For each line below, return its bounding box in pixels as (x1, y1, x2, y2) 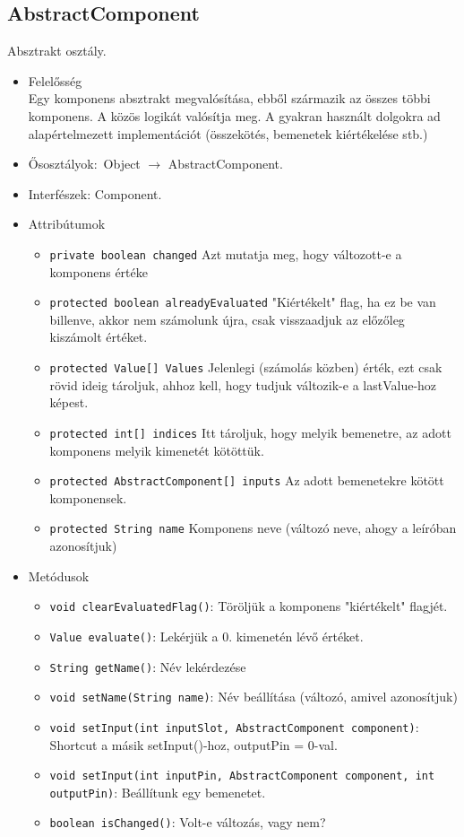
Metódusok (28, 566, 90, 585)
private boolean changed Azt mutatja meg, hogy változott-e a (49, 244, 402, 263)
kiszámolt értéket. (49, 327, 148, 346)
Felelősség (28, 71, 82, 90)
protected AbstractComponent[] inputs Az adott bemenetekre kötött (49, 471, 444, 490)
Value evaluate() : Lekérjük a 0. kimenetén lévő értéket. (49, 626, 364, 645)
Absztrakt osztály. (7, 41, 107, 60)
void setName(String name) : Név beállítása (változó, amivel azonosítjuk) (49, 687, 458, 706)
